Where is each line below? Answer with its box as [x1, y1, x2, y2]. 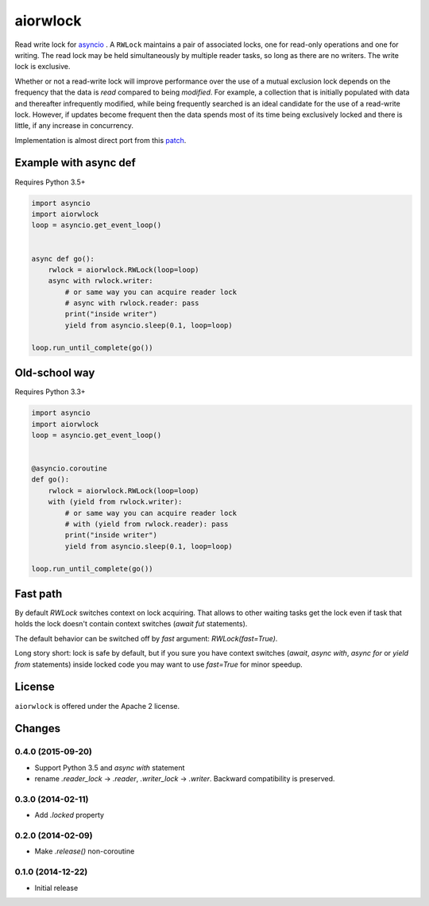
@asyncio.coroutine [31, 464, 107, 473]
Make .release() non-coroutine [34, 846, 135, 856]
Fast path [14, 587, 63, 600]
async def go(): [31, 254, 95, 263]
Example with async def [14, 156, 137, 170]
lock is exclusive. [14, 62, 71, 72]
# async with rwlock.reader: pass [64, 299, 199, 308]
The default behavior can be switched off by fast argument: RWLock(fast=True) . [14, 633, 278, 643]
